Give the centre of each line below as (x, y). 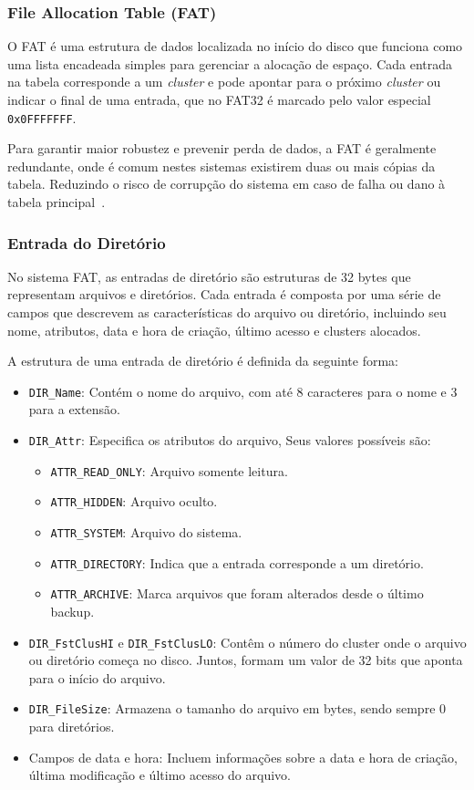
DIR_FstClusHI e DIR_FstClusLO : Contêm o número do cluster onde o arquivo (247, 642)
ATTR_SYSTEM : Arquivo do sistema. (146, 532)
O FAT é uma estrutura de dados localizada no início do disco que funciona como (235, 46)
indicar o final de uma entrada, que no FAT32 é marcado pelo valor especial (219, 99)
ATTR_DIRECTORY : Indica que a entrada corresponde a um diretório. (237, 562)
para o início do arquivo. (97, 677)
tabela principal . (57, 202)
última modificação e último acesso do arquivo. (160, 775)
